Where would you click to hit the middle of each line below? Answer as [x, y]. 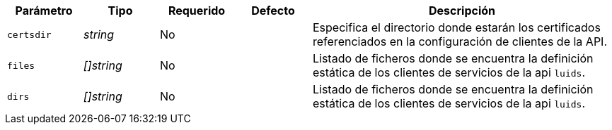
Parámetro [44, 11]
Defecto [273, 11]
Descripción [462, 11]
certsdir [29, 34]
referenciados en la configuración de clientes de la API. [460, 41]
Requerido [197, 11]
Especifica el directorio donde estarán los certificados [457, 27]
